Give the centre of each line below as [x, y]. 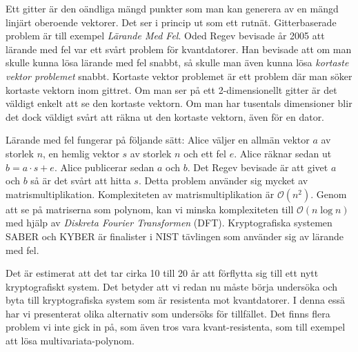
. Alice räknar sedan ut [283, 153]
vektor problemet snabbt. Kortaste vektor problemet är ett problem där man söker [179, 76]
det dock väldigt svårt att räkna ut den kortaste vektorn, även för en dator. [165, 116]
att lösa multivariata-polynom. [70, 341]
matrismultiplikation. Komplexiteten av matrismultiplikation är [140, 194]
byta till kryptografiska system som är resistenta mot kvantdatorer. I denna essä [175, 300]
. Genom [329, 194]
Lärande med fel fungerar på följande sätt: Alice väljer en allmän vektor [158, 140]
